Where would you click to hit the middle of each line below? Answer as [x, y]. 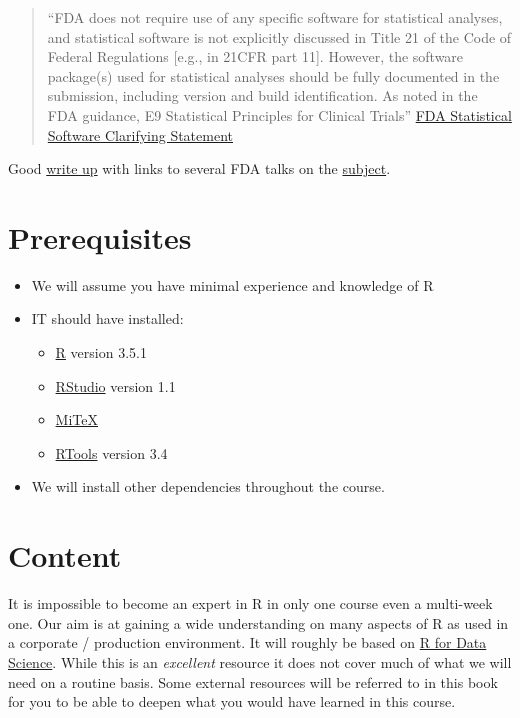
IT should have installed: [107, 318]
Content [65, 555]
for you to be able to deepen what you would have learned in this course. [232, 701]
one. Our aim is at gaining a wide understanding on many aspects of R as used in [258, 622]
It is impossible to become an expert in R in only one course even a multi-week [250, 603]
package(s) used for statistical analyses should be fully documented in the [273, 75]
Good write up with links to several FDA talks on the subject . [199, 168]
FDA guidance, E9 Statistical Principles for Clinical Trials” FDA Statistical [279, 114]
